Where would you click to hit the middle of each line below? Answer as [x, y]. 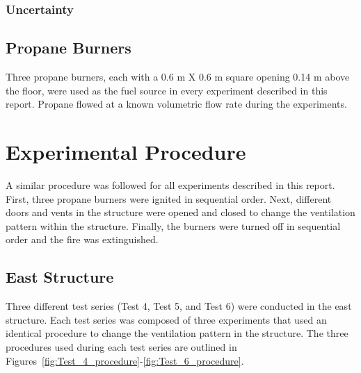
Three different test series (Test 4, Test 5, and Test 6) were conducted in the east [179, 306]
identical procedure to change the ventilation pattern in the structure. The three [177, 333]
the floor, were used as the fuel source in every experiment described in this [167, 90]
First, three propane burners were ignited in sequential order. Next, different [169, 198]
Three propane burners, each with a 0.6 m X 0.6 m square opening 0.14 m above [178, 77]
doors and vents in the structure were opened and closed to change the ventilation [180, 212]
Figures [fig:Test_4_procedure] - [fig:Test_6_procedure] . [125, 360]
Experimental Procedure [126, 152]
